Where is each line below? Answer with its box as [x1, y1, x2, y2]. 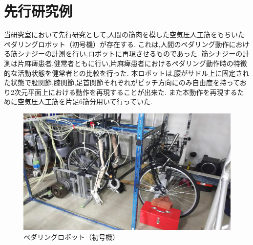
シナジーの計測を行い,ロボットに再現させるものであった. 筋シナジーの [17, 48, 243, 59]
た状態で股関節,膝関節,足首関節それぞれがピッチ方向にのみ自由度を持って [4, 77, 240, 88]
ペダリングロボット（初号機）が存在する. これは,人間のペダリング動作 [4, 39, 229, 49]
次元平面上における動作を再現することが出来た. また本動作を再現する [14, 87, 237, 97]
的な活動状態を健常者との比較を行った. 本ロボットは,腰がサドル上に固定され [4, 67, 250, 78]
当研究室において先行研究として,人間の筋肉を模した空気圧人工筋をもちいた [4, 29, 245, 40]
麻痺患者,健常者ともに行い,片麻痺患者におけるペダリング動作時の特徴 [24, 58, 247, 68]
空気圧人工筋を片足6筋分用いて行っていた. [17, 96, 152, 107]
